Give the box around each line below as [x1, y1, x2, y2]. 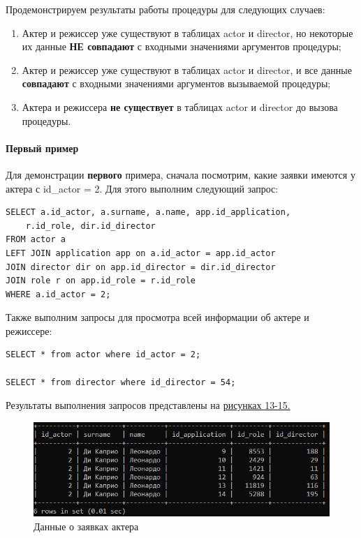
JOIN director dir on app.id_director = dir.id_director [6, 262, 276, 272]
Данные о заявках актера [34, 518, 139, 533]
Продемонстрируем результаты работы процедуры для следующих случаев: [6, 2, 325, 16]
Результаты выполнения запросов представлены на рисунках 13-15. [6, 398, 290, 412]
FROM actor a [6, 234, 66, 245]
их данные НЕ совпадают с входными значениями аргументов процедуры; [22, 39, 341, 54]
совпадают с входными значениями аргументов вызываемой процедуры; [22, 76, 331, 91]
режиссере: [6, 323, 52, 338]
